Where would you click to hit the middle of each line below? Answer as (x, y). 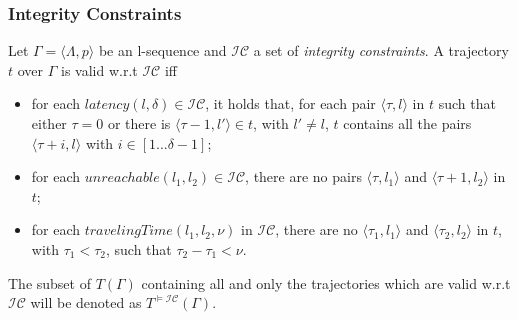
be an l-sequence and (162, 50)
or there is (139, 123)
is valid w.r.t (99, 69)
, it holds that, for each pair (290, 103)
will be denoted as (86, 302)
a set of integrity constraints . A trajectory (381, 50)
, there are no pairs (303, 176)
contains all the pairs (407, 123)
